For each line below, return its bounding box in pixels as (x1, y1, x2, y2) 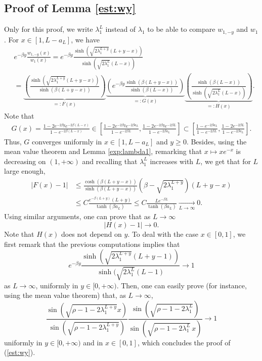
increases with (150, 156, 194, 166)
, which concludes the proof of (137, 337, 231, 347)
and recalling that (82, 156, 138, 166)
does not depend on (61, 228, 122, 239)
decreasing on (4, 156, 46, 166)
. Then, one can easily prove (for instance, (116, 280, 247, 290)
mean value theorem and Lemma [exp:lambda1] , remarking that (4, 146, 202, 157)
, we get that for (200, 156, 251, 166)
